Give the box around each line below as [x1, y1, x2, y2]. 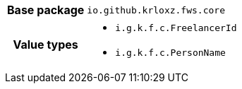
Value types [13, 37, 78, 52]
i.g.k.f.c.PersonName [115, 47, 226, 58]
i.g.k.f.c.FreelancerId [115, 23, 237, 33]
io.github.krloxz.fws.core [87, 4, 225, 16]
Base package [7, 3, 85, 17]
